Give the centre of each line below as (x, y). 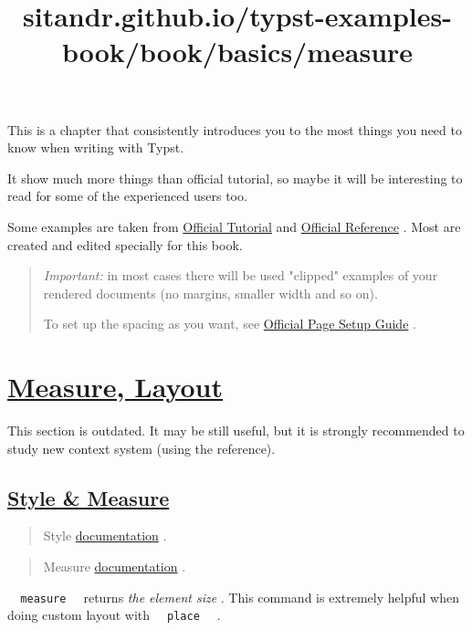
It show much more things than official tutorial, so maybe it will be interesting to (235, 178)
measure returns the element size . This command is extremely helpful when (240, 597)
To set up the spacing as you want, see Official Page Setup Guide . (230, 324)
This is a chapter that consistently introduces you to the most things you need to (235, 129)
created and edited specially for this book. (125, 244)
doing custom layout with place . (114, 615)
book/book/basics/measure (237, 52)
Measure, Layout (115, 387)
